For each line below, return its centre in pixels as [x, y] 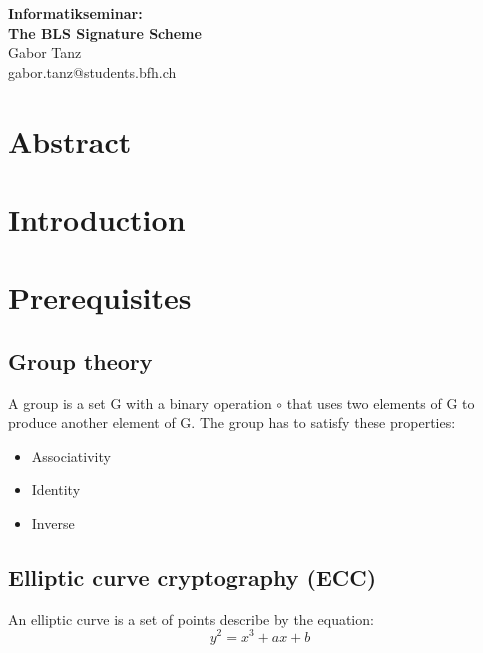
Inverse [53, 523]
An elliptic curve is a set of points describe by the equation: [191, 618]
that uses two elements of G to [380, 402]
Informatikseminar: [75, 13]
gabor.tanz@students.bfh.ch [92, 71]
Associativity [71, 455]
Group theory [80, 360]
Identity [56, 489]
